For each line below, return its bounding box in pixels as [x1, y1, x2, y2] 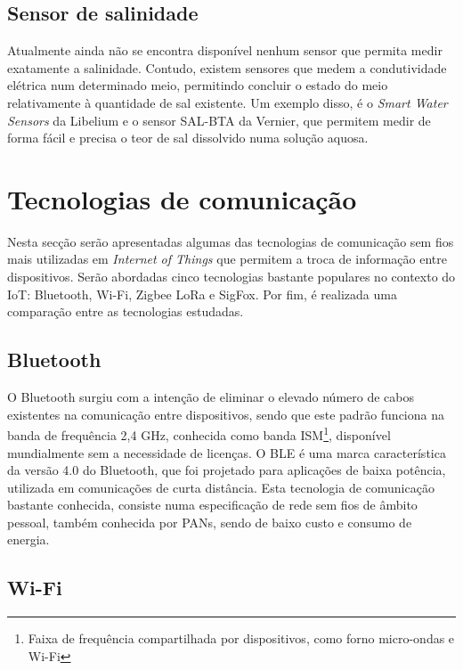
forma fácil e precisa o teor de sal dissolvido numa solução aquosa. [7, 128, 369, 147]
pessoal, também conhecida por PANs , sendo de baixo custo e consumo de [7, 512, 412, 531]
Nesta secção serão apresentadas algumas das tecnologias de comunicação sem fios [7, 232, 454, 250]
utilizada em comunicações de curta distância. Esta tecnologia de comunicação [7, 478, 435, 496]
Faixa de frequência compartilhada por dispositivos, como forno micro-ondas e [28, 629, 455, 648]
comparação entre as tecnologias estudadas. [7, 302, 244, 321]
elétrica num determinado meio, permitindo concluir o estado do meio [7, 76, 388, 94]
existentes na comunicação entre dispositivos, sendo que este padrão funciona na [7, 404, 444, 423]
